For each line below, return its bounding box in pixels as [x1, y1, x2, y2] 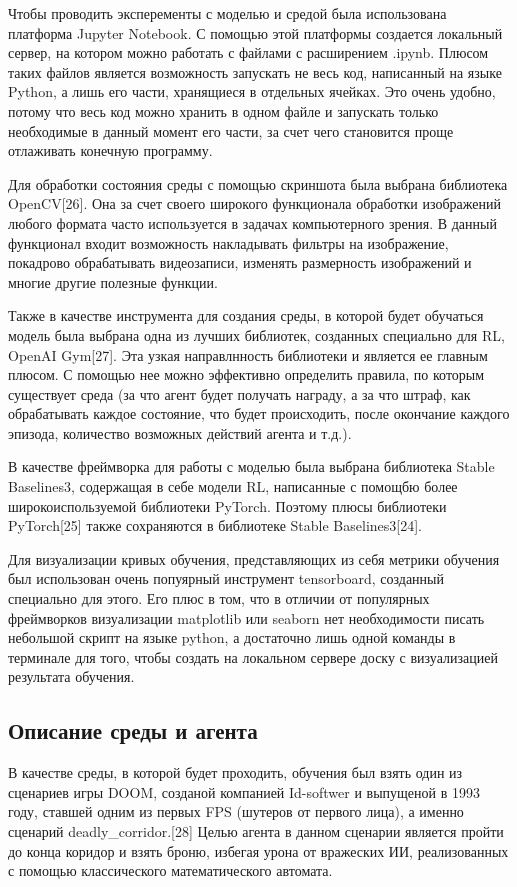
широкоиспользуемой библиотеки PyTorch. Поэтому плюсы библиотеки [8, 495, 447, 516]
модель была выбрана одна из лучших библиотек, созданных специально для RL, [8, 324, 505, 345]
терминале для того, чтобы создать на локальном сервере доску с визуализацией [8, 646, 498, 667]
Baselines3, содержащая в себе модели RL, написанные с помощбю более [8, 476, 458, 497]
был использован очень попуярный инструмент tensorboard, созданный [8, 568, 444, 589]
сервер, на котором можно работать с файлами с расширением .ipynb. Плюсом [8, 42, 489, 63]
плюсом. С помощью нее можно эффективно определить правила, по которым [8, 364, 485, 385]
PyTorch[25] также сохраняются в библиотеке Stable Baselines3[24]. [8, 515, 422, 536]
